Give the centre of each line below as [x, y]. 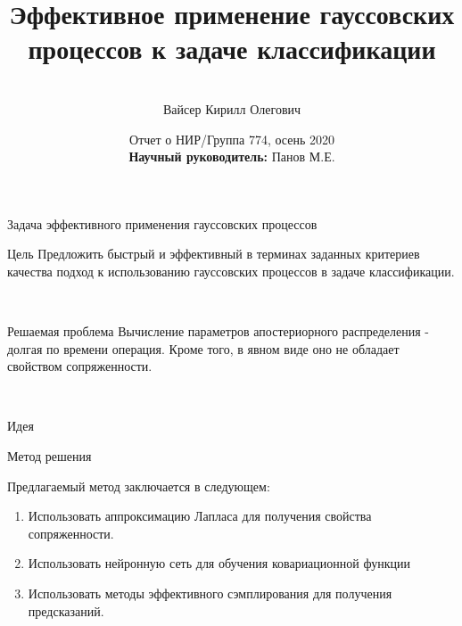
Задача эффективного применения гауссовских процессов [162, 223]
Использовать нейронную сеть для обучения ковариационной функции [219, 563]
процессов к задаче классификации [232, 49]
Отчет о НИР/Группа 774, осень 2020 [232, 139]
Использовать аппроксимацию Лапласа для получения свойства [200, 516]
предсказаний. [66, 610]
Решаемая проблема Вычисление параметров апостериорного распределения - [219, 331]
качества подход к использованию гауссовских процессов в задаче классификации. [231, 271]
